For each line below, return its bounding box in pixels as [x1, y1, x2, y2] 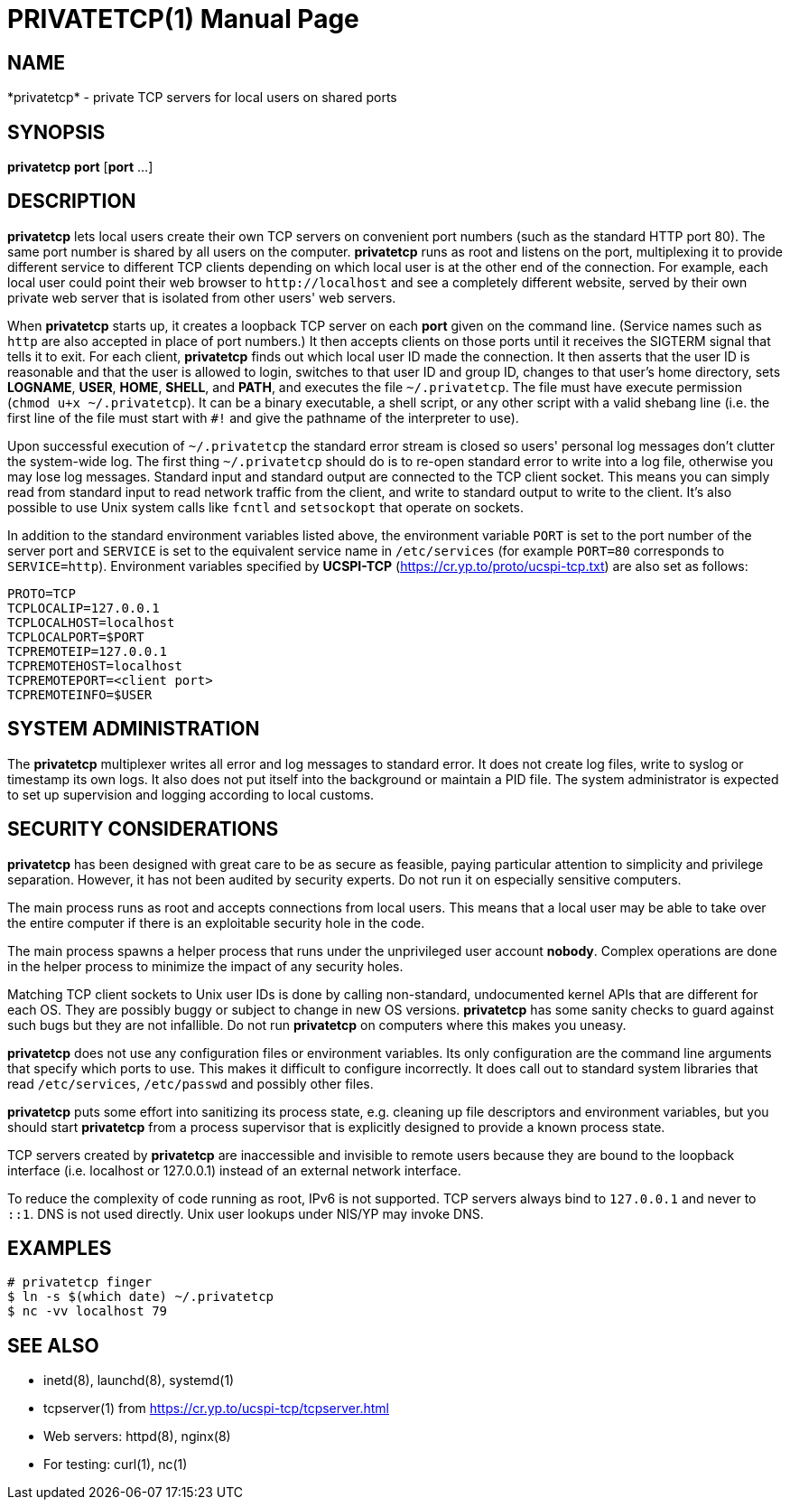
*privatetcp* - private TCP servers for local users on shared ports [7, 89, 397, 106]
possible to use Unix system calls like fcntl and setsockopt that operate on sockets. [7, 499, 525, 515]
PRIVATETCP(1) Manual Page [7, 4, 359, 34]
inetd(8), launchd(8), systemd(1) [43, 1372, 235, 1389]
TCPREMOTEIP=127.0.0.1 [7, 643, 168, 659]
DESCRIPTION [7, 190, 136, 213]
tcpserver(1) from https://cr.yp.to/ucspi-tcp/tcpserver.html [43, 1400, 389, 1417]
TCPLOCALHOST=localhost [7, 614, 175, 630]
